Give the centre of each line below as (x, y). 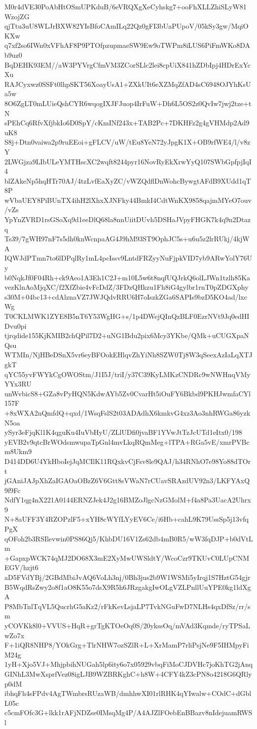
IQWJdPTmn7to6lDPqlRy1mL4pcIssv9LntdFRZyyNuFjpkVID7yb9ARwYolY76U (128, 258)
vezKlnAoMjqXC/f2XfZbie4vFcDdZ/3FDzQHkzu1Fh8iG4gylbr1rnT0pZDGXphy (127, 287)
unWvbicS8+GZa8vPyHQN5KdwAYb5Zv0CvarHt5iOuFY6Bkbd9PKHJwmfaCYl (128, 393)
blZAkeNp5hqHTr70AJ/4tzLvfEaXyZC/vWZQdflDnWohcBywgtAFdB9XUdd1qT (128, 180)
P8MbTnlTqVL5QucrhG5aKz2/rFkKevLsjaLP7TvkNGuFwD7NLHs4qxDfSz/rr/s (128, 606)
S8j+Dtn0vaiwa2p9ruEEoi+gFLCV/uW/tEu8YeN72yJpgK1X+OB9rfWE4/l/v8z (128, 142)
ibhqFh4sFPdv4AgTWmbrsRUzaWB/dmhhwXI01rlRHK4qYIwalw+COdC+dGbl (128, 693)
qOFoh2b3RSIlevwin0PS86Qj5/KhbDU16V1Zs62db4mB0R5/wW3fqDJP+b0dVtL (129, 538)
